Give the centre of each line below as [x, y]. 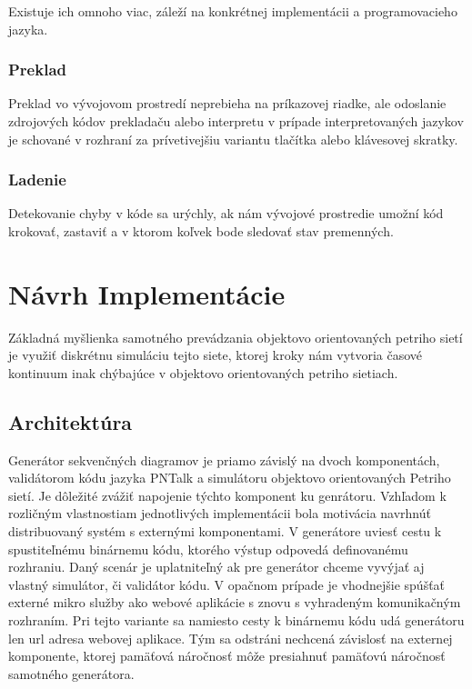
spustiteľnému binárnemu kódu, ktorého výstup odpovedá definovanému [208, 549]
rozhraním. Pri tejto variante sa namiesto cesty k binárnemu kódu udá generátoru [236, 620]
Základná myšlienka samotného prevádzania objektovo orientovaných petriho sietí [236, 337]
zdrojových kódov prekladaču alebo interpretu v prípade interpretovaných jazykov [236, 121]
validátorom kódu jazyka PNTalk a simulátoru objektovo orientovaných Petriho [230, 478]
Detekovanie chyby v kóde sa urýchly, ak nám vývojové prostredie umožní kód [226, 213]
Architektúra [70, 421]
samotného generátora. [71, 673]
